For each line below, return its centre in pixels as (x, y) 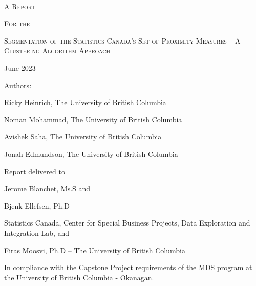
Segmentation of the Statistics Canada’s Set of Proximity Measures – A (122, 40)
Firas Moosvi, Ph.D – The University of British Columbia (95, 250)
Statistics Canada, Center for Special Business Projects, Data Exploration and (127, 223)
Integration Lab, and (37, 232)
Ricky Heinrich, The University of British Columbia (85, 102)
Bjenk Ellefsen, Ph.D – (40, 205)
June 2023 (20, 67)
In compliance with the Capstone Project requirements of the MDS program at (128, 267)
